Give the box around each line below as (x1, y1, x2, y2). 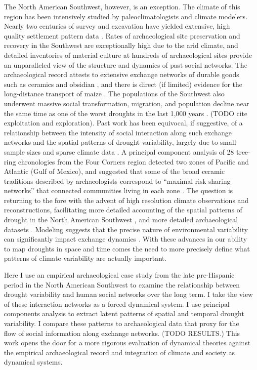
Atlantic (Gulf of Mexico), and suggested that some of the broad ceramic (4, 166, 225, 176)
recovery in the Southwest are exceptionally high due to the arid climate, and (4, 40, 238, 50)
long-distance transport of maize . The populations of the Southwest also (4, 88, 225, 99)
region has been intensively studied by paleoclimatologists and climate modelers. (4, 11, 248, 21)
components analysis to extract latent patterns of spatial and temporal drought (4, 308, 244, 319)
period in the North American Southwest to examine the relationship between (4, 279, 240, 289)
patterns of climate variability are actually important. (4, 253, 167, 263)
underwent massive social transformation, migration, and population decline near (4, 98, 250, 108)
